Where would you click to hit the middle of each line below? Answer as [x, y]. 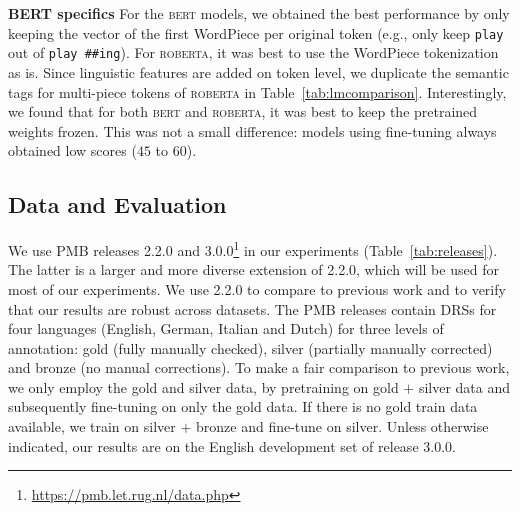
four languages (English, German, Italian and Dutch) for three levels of [226, 328]
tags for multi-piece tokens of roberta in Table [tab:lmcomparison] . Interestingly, [257, 91]
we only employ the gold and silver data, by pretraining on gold [203, 386]
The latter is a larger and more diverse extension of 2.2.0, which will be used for [253, 269]
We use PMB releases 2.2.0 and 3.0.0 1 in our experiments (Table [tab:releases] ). [253, 248]
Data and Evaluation [117, 204]
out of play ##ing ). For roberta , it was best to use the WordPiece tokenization [253, 52]
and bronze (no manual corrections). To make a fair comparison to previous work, [259, 367]
